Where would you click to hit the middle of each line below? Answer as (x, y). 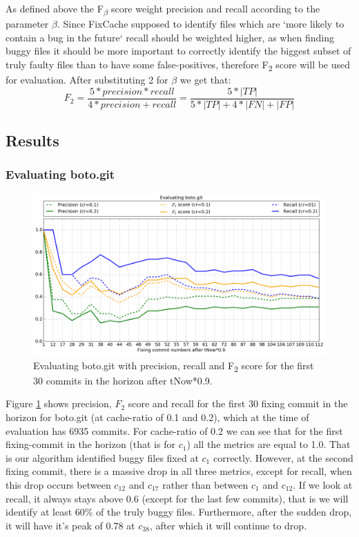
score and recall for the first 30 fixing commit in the (238, 403)
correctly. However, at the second (283, 457)
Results (32, 140)
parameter (27, 24)
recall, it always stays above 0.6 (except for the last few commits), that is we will (177, 498)
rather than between (205, 484)
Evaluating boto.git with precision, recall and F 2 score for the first (174, 366)
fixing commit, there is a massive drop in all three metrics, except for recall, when (179, 471)
